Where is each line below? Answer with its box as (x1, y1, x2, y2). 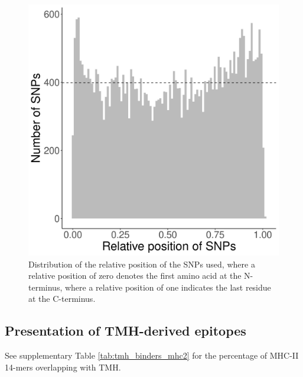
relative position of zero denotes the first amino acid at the (28, 269, 242, 282)
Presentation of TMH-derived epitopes (5, 321, 246, 340)
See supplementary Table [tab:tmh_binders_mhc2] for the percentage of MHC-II (5, 349, 299, 362)
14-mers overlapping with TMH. (5, 360, 121, 373)
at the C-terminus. (28, 292, 96, 305)
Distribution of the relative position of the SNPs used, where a (28, 257, 255, 270)
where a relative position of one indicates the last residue (64, 281, 271, 293)
